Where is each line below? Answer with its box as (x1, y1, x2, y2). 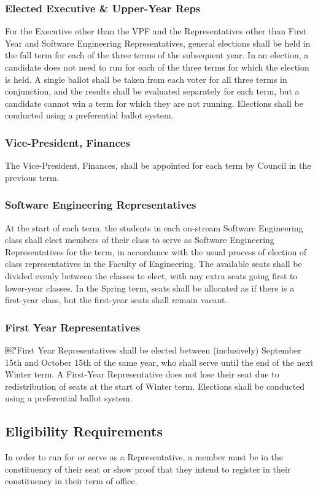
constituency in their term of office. (5, 474, 138, 487)
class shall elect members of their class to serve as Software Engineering (5, 233, 274, 246)
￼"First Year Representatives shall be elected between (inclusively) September (5, 343, 301, 356)
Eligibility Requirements (5, 422, 163, 441)
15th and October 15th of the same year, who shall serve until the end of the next (5, 355, 314, 368)
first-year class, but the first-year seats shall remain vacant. (5, 293, 228, 306)
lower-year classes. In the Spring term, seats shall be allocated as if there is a (5, 281, 295, 294)
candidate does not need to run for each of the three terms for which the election (5, 61, 309, 73)
